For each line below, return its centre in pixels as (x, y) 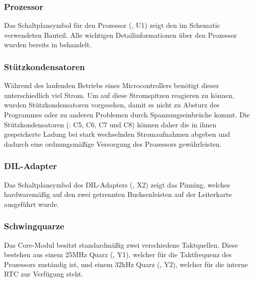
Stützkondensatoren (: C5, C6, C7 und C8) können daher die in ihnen (110, 124)
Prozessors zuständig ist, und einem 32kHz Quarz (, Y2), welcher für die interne (126, 264)
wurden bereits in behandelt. (48, 45)
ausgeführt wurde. (32, 204)
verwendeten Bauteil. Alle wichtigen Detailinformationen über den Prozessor (121, 35)
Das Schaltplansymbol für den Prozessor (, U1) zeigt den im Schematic (112, 25)
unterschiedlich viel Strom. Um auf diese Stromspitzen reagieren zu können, (119, 95)
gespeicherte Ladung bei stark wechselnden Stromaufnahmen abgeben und (117, 134)
